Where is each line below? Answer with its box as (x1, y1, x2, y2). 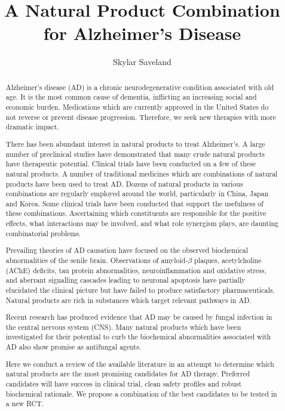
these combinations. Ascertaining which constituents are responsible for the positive (5, 208, 266, 218)
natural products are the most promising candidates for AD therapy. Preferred (5, 369, 250, 379)
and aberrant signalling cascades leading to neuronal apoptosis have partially (5, 275, 246, 285)
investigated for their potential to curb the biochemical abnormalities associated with (5, 332, 271, 342)
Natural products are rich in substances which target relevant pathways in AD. (5, 295, 252, 305)
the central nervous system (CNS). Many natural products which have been (5, 322, 241, 332)
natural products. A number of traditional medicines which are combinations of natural (5, 168, 278, 178)
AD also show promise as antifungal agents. (5, 342, 142, 352)
